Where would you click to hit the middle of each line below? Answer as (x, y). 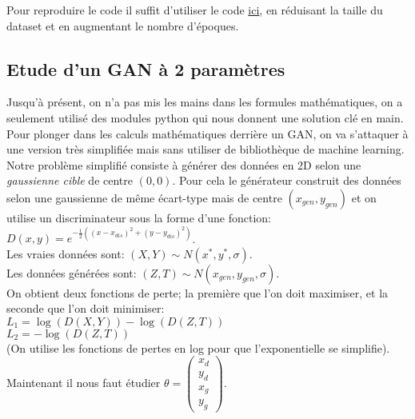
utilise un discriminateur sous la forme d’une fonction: (139, 217)
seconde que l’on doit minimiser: (86, 308)
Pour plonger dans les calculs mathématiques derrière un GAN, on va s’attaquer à (207, 133)
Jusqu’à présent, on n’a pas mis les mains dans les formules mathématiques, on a (205, 102)
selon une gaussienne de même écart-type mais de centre (144, 197)
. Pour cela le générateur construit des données (287, 180)
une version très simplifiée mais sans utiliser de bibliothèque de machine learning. (206, 149)
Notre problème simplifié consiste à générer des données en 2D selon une (184, 164)
